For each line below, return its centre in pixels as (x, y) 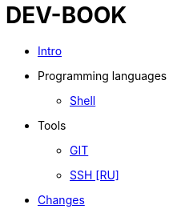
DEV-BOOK (66, 15)
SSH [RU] (95, 175)
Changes (61, 199)
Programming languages (103, 75)
